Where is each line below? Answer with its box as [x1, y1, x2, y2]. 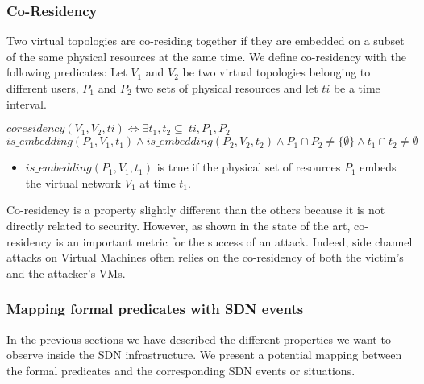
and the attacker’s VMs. [6, 264, 126, 281]
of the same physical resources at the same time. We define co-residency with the [6, 47, 406, 64]
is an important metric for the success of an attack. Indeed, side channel [56, 233, 413, 250]
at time [139, 174, 176, 191]
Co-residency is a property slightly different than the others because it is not [6, 201, 385, 218]
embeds [360, 159, 397, 175]
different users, [6, 80, 79, 96]
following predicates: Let [6, 64, 127, 81]
